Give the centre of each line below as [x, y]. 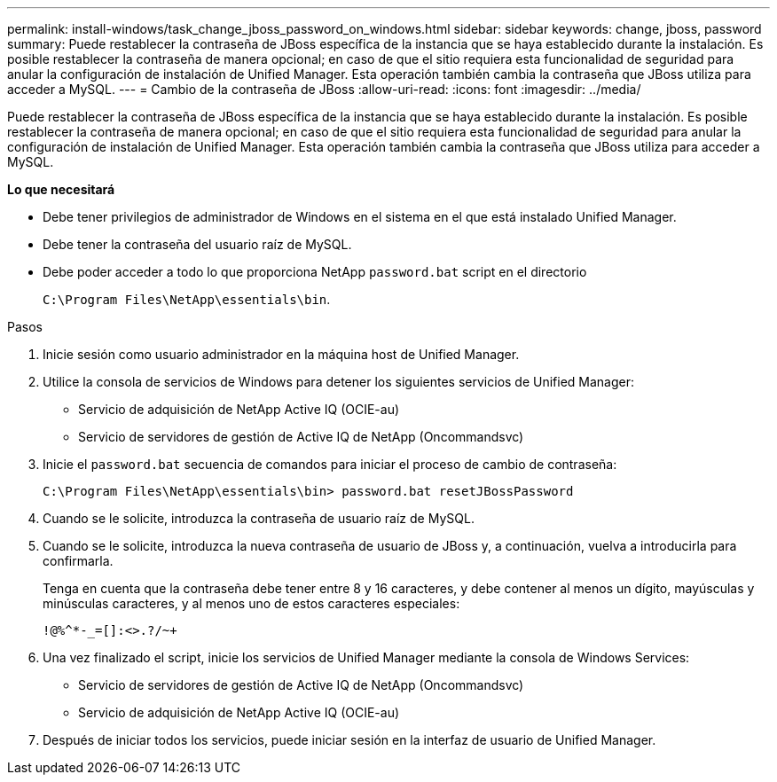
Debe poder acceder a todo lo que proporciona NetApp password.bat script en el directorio [315, 272]
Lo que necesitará [61, 189]
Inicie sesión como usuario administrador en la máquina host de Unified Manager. [281, 354]
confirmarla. [78, 561]
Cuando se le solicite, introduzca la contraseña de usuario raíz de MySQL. [259, 518]
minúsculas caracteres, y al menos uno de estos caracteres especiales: [251, 603]
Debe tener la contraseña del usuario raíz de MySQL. [197, 244]
